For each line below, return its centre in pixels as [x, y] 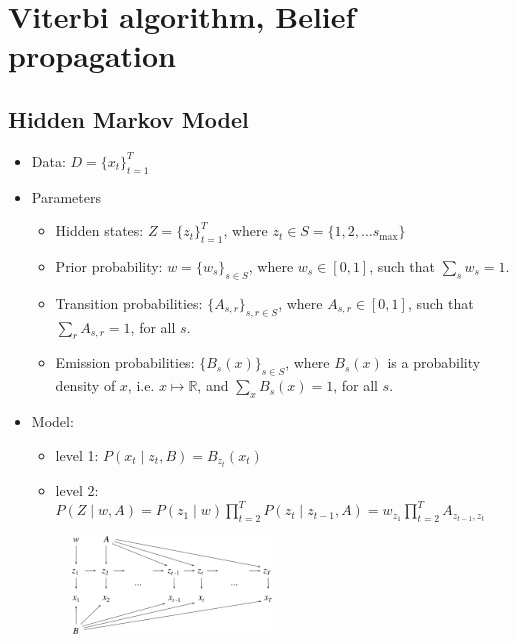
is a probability [434, 362]
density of [85, 385]
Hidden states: [99, 230]
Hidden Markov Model [128, 118]
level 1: [77, 454]
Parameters [66, 196]
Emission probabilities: [125, 362]
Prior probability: [109, 265]
